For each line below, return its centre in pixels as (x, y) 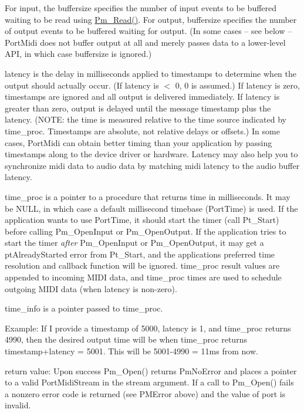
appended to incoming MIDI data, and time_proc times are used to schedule (143, 277)
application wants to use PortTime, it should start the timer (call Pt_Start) (142, 220)
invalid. (18, 405)
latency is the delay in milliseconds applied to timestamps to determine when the (151, 73)
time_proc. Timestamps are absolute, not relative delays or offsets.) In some (142, 131)
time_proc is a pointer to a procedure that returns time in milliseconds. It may (148, 196)
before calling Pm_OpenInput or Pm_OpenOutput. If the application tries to (146, 231)
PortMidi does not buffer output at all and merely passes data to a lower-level (145, 42)
